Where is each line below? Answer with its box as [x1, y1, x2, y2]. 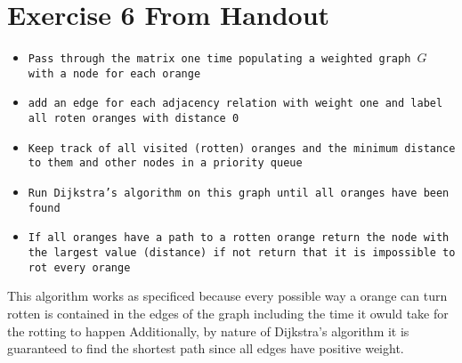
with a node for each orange [28, 67, 201, 80]
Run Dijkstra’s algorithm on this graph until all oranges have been [28, 187, 450, 200]
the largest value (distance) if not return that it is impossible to [28, 246, 456, 260]
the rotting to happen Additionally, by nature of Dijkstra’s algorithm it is [7, 321, 409, 340]
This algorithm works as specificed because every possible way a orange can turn [7, 286, 448, 305]
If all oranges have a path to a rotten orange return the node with [28, 231, 450, 245]
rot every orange [28, 261, 131, 274]
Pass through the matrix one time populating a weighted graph [28, 52, 411, 66]
